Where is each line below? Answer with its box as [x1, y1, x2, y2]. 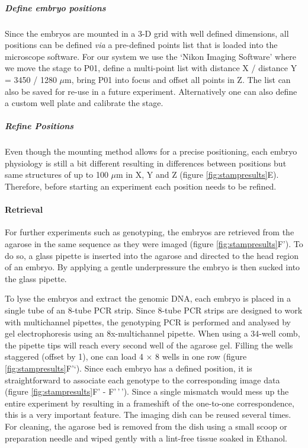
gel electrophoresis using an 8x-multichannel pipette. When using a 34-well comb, [5, 327, 300, 340]
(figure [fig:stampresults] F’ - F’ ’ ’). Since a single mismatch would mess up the [5, 385, 289, 398]
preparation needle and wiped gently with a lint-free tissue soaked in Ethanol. [5, 431, 287, 444]
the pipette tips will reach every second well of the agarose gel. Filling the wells [5, 338, 293, 351]
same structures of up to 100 [5, 168, 108, 181]
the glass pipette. [5, 272, 67, 284]
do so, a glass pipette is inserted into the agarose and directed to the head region [5, 249, 299, 261]
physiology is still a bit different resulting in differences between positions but [5, 156, 287, 169]
